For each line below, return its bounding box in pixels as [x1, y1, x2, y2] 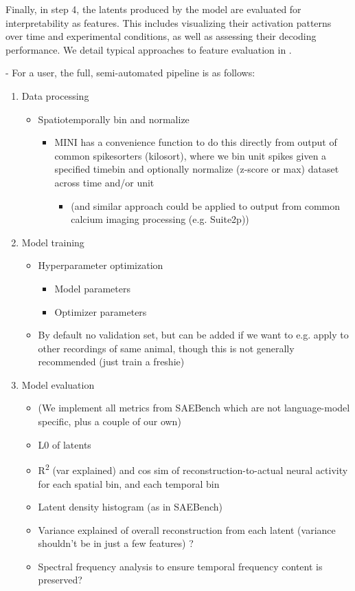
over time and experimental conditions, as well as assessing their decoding [5, 29, 317, 43]
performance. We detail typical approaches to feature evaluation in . [5, 42, 292, 56]
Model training [21, 235, 84, 249]
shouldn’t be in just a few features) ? [38, 536, 194, 550]
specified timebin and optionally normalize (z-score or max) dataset [54, 162, 339, 176]
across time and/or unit [54, 175, 154, 189]
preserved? [38, 572, 82, 587]
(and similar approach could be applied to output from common [71, 198, 341, 213]
